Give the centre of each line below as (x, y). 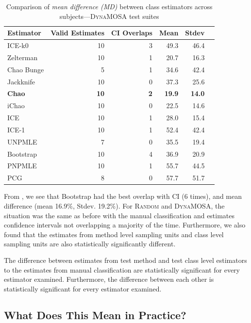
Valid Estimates (78, 33)
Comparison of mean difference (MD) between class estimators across (109, 6)
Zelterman (23, 57)
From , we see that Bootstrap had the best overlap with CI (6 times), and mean (123, 196)
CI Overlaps (132, 33)
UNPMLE (22, 141)
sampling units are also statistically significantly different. (90, 244)
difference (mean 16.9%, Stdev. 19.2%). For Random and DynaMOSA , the (114, 206)
